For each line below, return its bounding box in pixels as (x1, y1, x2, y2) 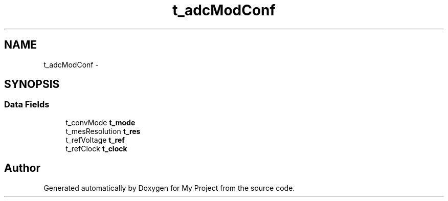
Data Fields (4, 99, 50, 110)
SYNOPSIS (4, 78, 60, 91)
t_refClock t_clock (65, 144, 127, 153)
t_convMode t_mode (65, 118, 136, 127)
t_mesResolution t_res (65, 126, 141, 136)
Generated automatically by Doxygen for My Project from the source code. (43, 183, 295, 192)
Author (4, 162, 40, 175)
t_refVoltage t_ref (65, 135, 125, 144)
